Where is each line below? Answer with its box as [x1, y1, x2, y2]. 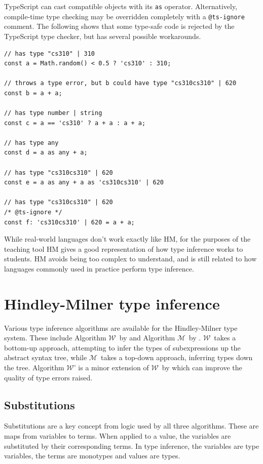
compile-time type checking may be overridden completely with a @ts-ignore [4, 11, 245, 21]
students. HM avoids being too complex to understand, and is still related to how [4, 253, 257, 264]
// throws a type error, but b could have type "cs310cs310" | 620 [4, 80, 237, 87]
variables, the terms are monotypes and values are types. [4, 450, 180, 461]
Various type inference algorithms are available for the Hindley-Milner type [4, 322, 238, 333]
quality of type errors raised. [4, 372, 93, 382]
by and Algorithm [119, 332, 175, 343]
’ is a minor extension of [73, 362, 149, 373]
